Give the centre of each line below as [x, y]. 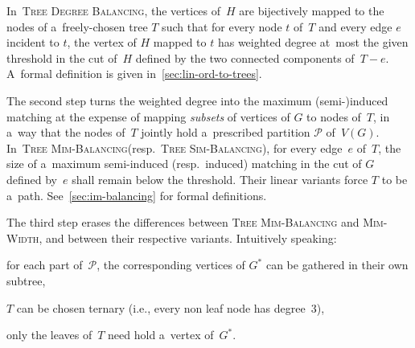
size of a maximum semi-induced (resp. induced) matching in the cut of [184, 164]
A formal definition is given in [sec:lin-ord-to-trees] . [134, 74]
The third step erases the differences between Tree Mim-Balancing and [183, 222]
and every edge [355, 26]
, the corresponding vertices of [171, 265]
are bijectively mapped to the [312, 10]
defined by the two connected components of [245, 57]
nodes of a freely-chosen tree [77, 26]
